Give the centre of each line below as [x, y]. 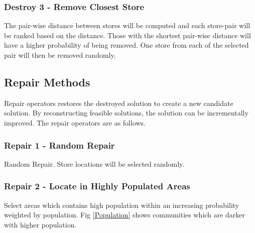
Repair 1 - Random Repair [59, 145]
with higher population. [40, 224]
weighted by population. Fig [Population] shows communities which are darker [124, 215]
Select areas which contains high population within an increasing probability [122, 205]
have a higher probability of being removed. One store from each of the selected [126, 45]
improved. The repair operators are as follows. [75, 122]
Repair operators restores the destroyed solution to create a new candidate [119, 103]
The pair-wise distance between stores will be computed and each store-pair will [127, 25]
